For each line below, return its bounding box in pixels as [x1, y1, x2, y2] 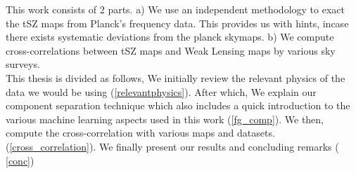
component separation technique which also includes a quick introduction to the [6, 98, 350, 113]
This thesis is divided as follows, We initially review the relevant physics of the [6, 70, 345, 85]
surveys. [6, 57, 40, 71]
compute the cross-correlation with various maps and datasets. [6, 125, 275, 140]
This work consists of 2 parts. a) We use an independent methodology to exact [6, 2, 345, 16]
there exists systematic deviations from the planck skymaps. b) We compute [6, 29, 334, 44]
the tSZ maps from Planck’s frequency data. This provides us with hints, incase [6, 15, 349, 30]
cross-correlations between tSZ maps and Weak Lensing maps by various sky [6, 43, 336, 57]
